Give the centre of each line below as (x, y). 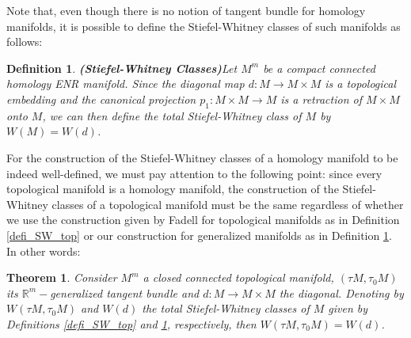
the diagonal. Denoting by (341, 292)
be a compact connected (319, 68)
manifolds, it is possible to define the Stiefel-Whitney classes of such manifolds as (204, 26)
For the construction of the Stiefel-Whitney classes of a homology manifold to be (202, 157)
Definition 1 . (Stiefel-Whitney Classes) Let (122, 68)
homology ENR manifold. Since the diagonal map (126, 84)
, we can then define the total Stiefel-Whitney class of (172, 115)
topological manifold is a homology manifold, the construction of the (173, 189)
